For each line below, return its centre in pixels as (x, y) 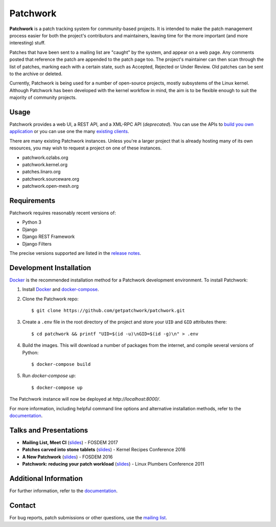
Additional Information (46, 478)
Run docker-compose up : (49, 376)
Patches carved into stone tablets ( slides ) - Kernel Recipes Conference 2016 (104, 450)
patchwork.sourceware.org (51, 179)
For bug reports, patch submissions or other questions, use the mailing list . (88, 517)
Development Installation (50, 268)
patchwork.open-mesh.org (51, 186)
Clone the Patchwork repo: (50, 299)
